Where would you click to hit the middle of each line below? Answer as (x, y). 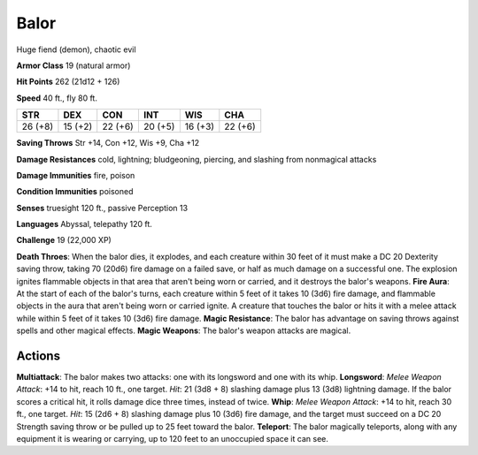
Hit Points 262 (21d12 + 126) (68, 82)
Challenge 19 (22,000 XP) (64, 240)
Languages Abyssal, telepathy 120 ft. (84, 224)
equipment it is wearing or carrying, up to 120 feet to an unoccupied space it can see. (173, 439)
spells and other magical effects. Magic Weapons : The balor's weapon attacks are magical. (184, 330)
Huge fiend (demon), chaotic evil (76, 49)
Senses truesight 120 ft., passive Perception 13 (102, 208)
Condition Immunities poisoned (75, 192)
